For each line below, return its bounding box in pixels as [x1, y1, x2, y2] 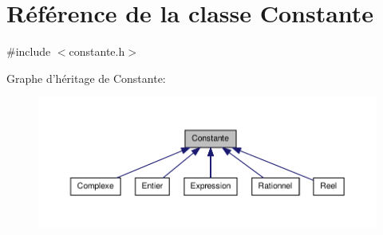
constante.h [69, 43, 125, 60]
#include [6, 43, 51, 60]
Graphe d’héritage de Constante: [6, 69, 166, 86]
